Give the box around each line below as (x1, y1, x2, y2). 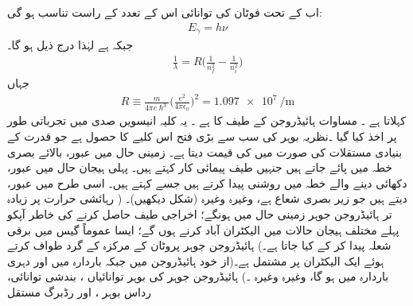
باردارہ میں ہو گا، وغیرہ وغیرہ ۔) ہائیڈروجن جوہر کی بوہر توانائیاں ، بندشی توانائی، (7, 268, 389, 285)
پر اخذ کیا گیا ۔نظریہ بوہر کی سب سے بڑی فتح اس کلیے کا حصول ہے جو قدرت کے (7, 128, 397, 145)
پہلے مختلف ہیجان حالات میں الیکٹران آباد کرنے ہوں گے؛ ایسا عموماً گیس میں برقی (7, 221, 399, 238)
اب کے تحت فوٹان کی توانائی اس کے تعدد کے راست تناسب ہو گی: (7, 4, 322, 20)
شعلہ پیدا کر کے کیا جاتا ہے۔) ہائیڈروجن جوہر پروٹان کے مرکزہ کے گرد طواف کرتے (7, 237, 392, 254)
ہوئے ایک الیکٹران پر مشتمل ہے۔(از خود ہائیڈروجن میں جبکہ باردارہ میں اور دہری (7, 252, 384, 269)
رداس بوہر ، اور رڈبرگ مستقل (7, 283, 152, 300)
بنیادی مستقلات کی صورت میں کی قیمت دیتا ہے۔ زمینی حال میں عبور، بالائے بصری (7, 143, 403, 160)
